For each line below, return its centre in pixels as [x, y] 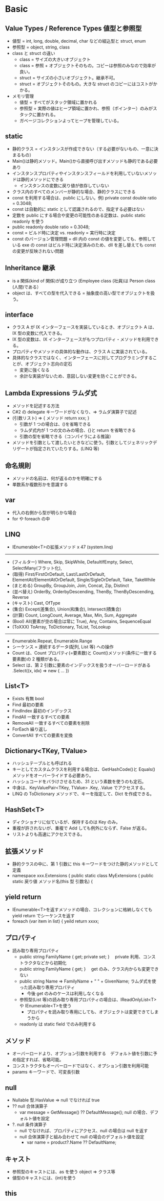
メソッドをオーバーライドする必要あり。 [53, 776]
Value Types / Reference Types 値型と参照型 [73, 28]
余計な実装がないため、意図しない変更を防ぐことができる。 [79, 376]
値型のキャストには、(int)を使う [44, 1178]
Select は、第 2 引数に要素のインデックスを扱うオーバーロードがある [81, 665]
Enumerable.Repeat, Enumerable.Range [52, 641]
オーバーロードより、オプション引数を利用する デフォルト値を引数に [82, 1054]
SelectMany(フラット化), [37, 568]
